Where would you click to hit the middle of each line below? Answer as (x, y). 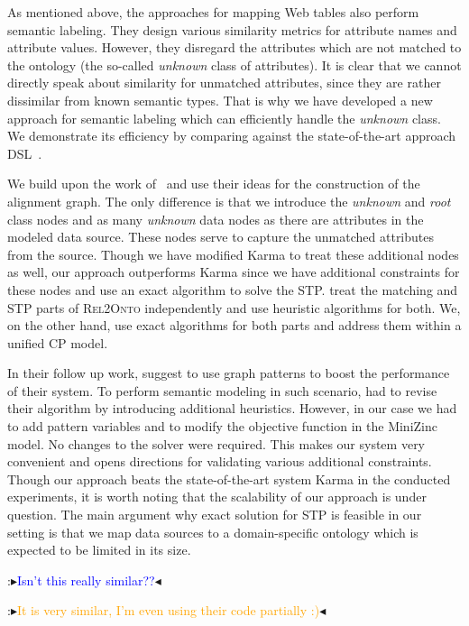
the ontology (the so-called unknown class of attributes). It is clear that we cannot (234, 64)
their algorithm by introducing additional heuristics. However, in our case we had (232, 408)
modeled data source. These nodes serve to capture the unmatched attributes (221, 237)
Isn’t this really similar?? (86, 580)
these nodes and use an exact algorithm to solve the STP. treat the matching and (233, 289)
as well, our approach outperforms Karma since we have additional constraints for (234, 272)
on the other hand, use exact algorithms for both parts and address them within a (234, 325)
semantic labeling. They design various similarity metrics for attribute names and (232, 29)
